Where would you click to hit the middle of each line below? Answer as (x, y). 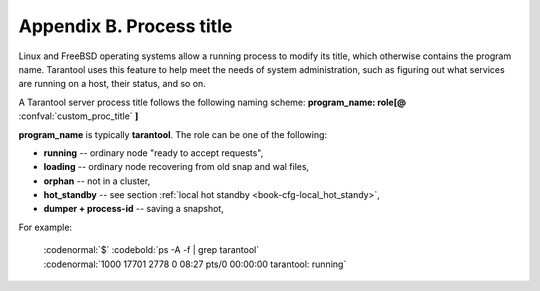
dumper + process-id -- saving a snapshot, (133, 209)
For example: (45, 227)
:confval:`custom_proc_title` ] (78, 116)
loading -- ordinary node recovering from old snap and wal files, (176, 167)
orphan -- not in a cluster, (97, 181)
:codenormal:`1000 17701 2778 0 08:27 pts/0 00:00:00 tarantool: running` (195, 264)
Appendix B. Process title (125, 26)
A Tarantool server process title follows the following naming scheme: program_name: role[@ (212, 102)
